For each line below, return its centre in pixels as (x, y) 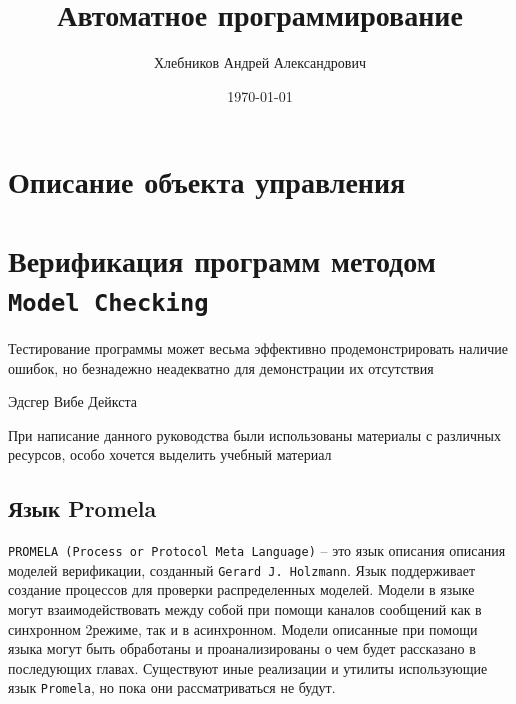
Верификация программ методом (222, 259)
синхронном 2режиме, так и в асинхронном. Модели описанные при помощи (243, 628)
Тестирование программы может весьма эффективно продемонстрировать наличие (258, 347)
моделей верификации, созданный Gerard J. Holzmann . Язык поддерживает (241, 569)
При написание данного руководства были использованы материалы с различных (254, 434)
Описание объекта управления (207, 181)
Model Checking (108, 302)
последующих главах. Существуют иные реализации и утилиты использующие (248, 667)
